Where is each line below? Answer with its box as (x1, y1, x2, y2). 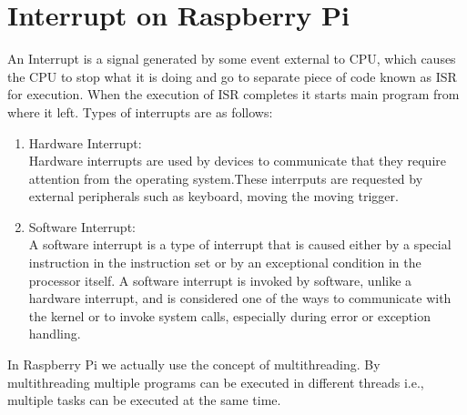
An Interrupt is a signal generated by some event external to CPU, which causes (7, 49, 456, 68)
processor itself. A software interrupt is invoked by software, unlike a (28, 270, 412, 289)
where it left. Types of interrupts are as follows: (7, 102, 273, 121)
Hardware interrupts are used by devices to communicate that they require (28, 151, 447, 170)
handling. (28, 324, 81, 343)
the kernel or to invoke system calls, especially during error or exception (28, 306, 431, 325)
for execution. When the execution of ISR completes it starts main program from (7, 85, 460, 104)
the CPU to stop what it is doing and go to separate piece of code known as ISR (7, 66, 457, 86)
